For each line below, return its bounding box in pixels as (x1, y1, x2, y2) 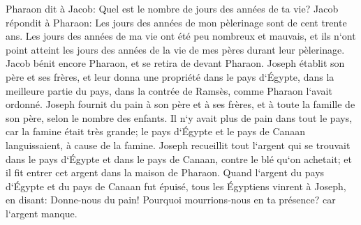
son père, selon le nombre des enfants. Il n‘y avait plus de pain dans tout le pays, (6, 110, 353, 125)
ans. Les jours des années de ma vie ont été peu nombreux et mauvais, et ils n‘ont (6, 29, 356, 43)
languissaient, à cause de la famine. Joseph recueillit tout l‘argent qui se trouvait (6, 137, 351, 152)
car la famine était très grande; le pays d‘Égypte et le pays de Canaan (6, 124, 306, 139)
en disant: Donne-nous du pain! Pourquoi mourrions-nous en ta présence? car (6, 192, 336, 207)
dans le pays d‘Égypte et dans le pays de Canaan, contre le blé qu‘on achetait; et (6, 151, 352, 166)
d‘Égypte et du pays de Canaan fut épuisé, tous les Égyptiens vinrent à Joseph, (6, 178, 346, 193)
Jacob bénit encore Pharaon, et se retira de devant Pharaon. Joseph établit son (6, 56, 345, 70)
